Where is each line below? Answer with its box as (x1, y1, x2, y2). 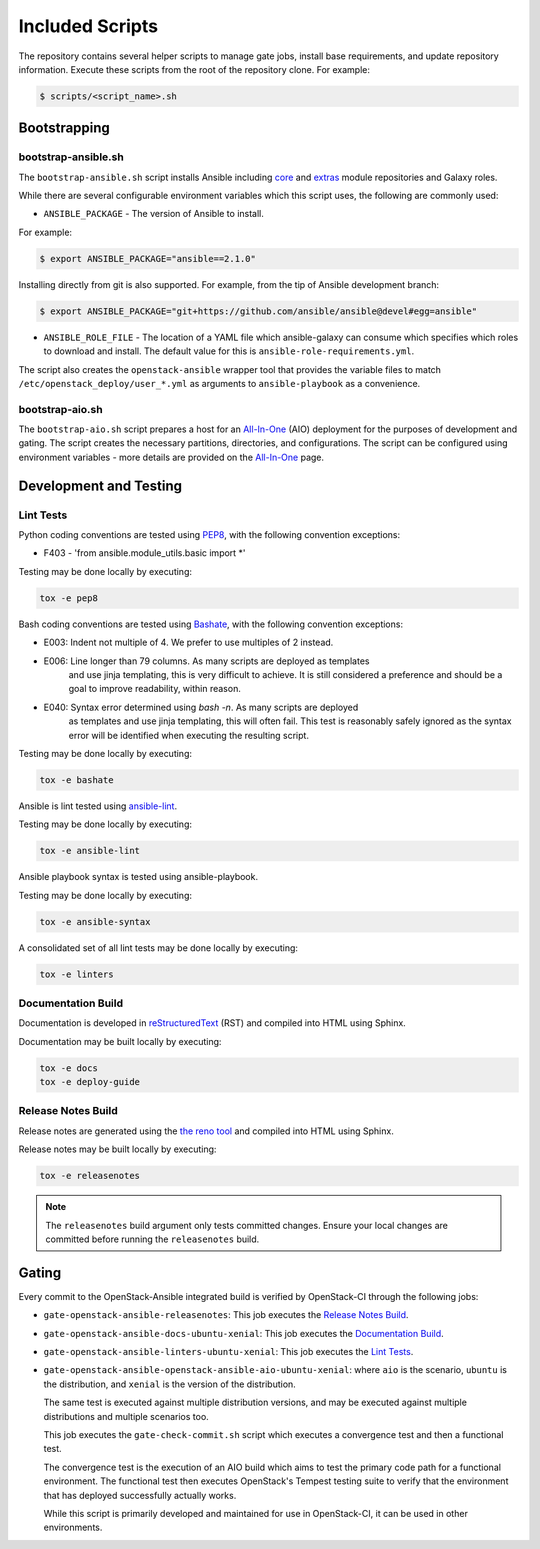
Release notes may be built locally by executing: (18, 1143, 217, 1155)
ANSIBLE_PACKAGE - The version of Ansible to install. (43, 208, 265, 220)
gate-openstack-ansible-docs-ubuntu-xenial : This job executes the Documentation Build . (43, 1327, 444, 1339)
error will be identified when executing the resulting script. (68, 729, 310, 741)
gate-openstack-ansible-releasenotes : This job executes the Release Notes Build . (43, 1309, 409, 1321)
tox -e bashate (39, 774, 114, 785)
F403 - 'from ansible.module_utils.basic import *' (43, 547, 246, 559)
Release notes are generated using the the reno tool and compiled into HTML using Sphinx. (18, 1125, 394, 1137)
